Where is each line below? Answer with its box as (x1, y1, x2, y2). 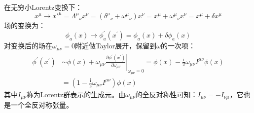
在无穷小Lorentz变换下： (4, 2, 82, 12)
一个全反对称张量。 (10, 100, 73, 110)
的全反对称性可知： (135, 89, 198, 99)
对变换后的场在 (4, 40, 52, 51)
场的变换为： (4, 20, 45, 31)
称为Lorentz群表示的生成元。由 (26, 89, 126, 99)
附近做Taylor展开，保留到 (74, 40, 157, 51)
